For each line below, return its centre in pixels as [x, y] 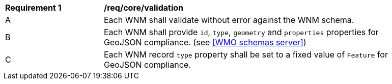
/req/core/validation [144, 8]
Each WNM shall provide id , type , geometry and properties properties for [241, 32]
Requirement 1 [33, 8]
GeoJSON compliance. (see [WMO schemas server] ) [205, 42]
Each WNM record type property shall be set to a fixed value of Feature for [246, 54]
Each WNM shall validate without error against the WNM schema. [229, 20]
